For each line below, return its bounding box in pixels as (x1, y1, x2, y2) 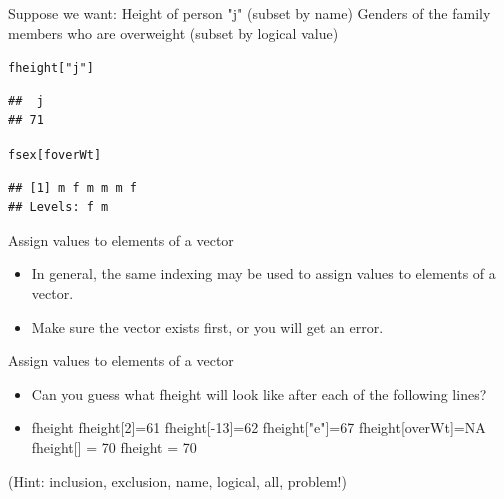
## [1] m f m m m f (8, 180, 137, 195)
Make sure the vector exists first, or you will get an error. (31, 316, 384, 337)
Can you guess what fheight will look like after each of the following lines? (31, 383, 487, 404)
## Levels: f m (8, 200, 109, 215)
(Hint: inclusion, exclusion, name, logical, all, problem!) (8, 470, 347, 491)
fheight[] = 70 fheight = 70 (31, 437, 197, 458)
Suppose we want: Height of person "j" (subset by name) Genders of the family (8, 3, 491, 23)
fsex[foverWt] (8, 148, 102, 163)
